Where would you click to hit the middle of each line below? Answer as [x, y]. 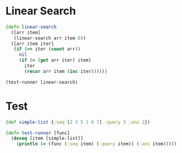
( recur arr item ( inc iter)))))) [66, 71]
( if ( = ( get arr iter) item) [55, 60]
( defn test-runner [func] [38, 133]
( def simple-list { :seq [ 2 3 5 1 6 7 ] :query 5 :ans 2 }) [78, 122]
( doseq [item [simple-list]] [47, 139]
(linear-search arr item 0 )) [50, 38]
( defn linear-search [31, 27]
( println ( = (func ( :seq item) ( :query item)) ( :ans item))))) [97, 144]
